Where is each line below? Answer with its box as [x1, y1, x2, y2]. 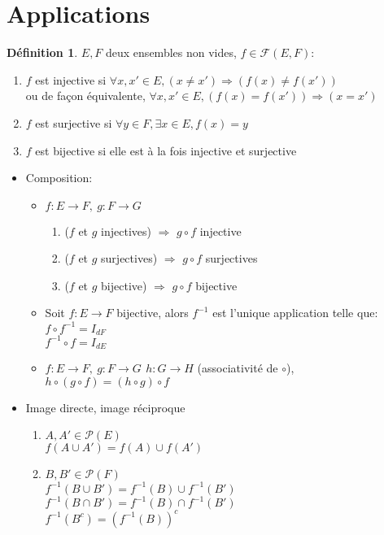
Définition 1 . [7, 44, 78, 61]
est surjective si [35, 114, 112, 131]
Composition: [25, 169, 93, 186]
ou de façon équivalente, [25, 87, 146, 104]
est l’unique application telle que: [212, 304, 378, 321]
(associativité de [197, 359, 278, 376]
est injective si [35, 71, 107, 88]
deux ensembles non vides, [106, 44, 237, 61]
